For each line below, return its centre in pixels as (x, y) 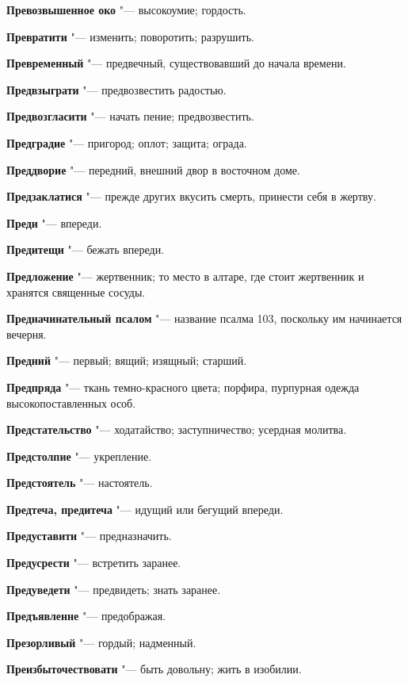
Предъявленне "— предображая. (86, 616)
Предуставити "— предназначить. (89, 536)
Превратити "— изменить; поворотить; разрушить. (130, 36)
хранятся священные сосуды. (76, 291)
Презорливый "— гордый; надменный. (101, 642)
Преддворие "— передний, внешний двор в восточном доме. (153, 169)
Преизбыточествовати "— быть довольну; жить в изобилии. (154, 669)
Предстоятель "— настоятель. (80, 483)
